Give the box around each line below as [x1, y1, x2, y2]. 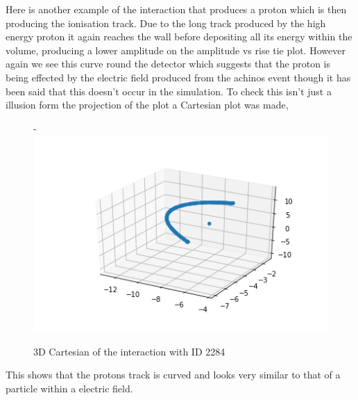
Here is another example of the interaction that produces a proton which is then [6, 2, 347, 16]
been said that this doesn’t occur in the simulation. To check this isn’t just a [6, 83, 332, 98]
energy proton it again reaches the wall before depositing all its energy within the [6, 29, 352, 44]
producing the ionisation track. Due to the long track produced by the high [6, 15, 326, 30]
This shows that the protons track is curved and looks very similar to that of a [6, 367, 341, 382]
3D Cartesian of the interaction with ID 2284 [33, 344, 225, 358]
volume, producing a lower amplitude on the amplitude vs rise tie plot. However [6, 42, 346, 57]
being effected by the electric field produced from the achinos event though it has [6, 70, 351, 84]
